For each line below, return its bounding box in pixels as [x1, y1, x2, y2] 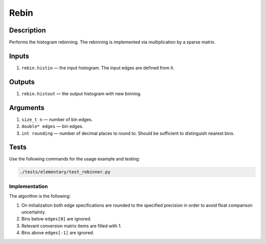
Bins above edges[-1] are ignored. [21, 230, 95, 236]
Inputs [9, 52, 30, 60]
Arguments [9, 103, 45, 112]
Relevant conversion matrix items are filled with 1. [21, 223, 122, 229]
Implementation [9, 183, 48, 189]
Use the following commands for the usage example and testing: [9, 156, 140, 162]
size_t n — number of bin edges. [21, 116, 93, 122]
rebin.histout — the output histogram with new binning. [21, 91, 141, 96]
